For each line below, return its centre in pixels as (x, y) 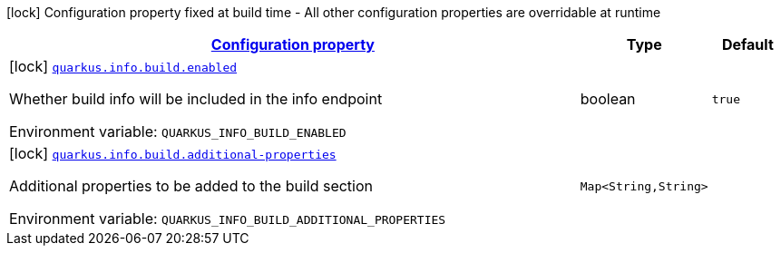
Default (747, 44)
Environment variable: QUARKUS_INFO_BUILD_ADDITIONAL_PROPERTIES (228, 219)
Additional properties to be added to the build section (191, 186)
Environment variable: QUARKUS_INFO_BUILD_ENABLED (178, 131)
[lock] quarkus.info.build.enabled (123, 66)
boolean (608, 99)
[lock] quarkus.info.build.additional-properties (173, 153)
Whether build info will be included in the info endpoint (196, 99)
